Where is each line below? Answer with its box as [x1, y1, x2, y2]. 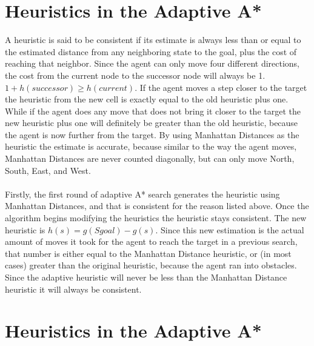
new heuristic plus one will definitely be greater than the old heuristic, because [5, 116, 298, 129]
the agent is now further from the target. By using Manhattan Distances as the [5, 128, 299, 141]
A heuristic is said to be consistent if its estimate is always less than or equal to [5, 33, 301, 46]
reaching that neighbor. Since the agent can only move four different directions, [5, 57, 300, 70]
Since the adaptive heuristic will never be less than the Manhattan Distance [5, 271, 287, 283]
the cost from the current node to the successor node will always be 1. [5, 68, 266, 81]
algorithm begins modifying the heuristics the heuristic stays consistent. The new [5, 211, 307, 224]
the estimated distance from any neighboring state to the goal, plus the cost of [5, 45, 297, 58]
